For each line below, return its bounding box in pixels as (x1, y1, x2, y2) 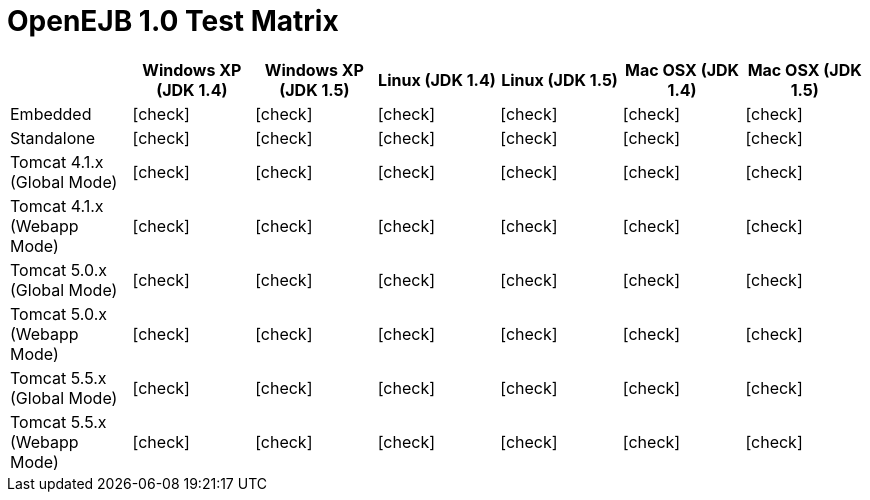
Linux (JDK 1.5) (501, 69, 618, 90)
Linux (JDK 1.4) (378, 69, 496, 90)
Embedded (10, 103, 92, 124)
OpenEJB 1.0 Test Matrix (7, 4, 339, 38)
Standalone (10, 127, 96, 148)
